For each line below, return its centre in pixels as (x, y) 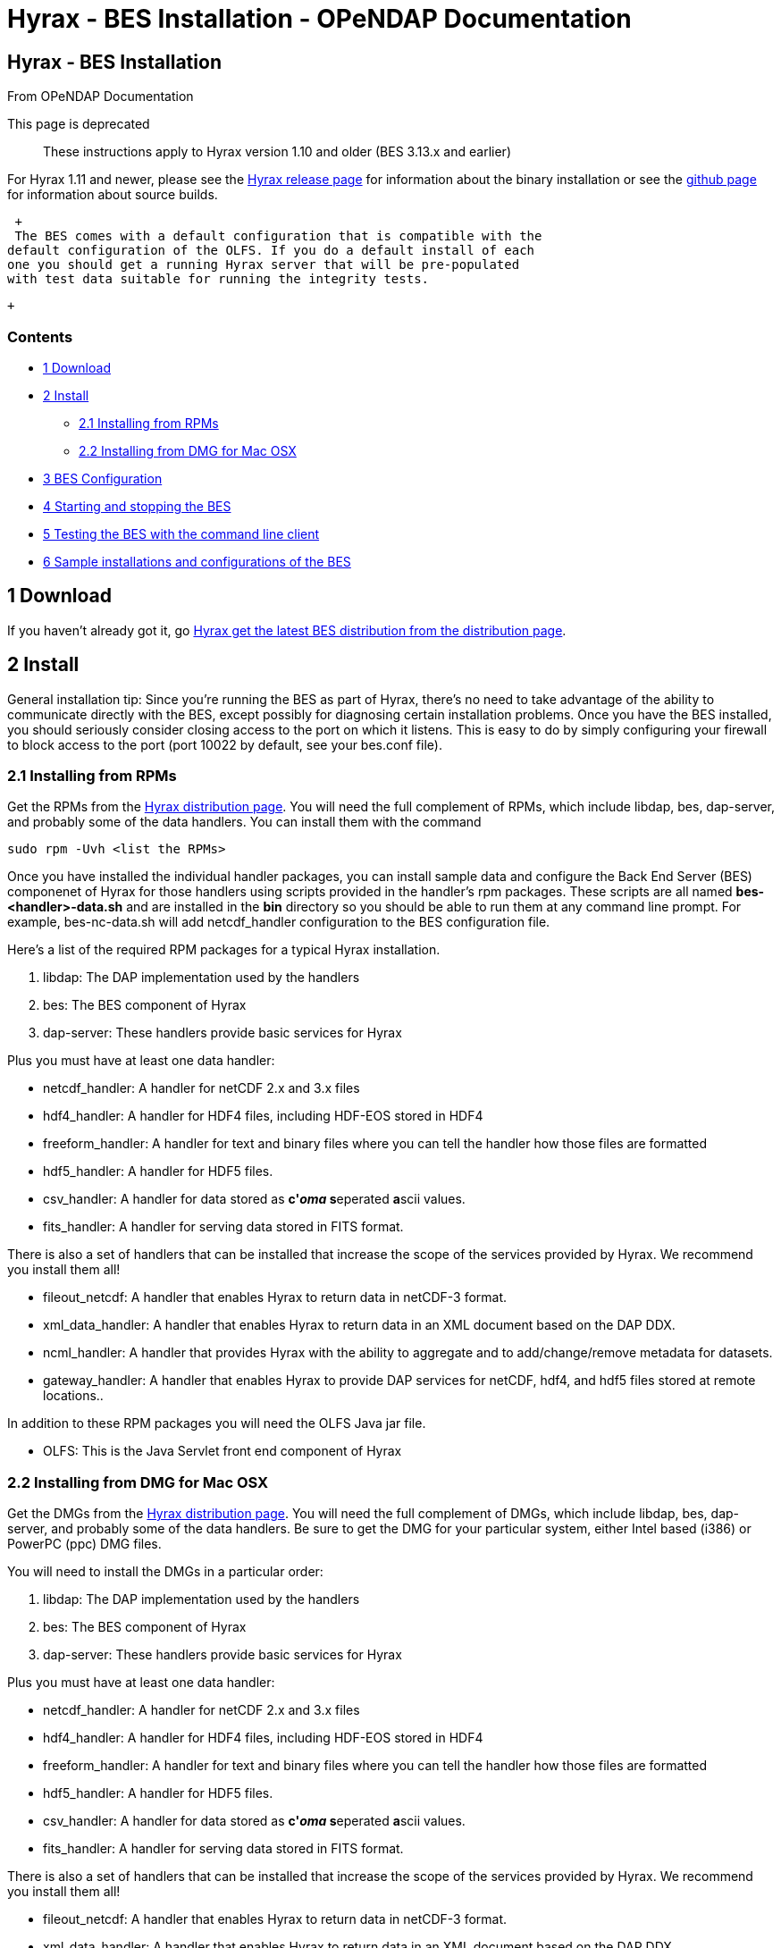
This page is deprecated (79, 124)
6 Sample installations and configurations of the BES (197, 561)
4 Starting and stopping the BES (137, 506)
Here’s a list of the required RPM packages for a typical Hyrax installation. (224, 950)
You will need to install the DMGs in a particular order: (165, 1572)
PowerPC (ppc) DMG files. (84, 1544)
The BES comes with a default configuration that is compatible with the (278, 236)
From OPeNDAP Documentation (101, 97)
